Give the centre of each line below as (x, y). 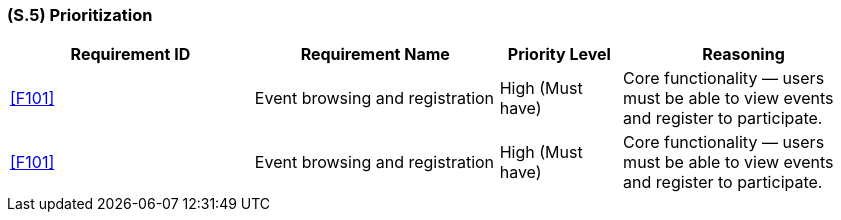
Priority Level (559, 54)
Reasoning (743, 54)
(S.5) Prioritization (80, 15)
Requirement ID (130, 54)
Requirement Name (375, 54)
